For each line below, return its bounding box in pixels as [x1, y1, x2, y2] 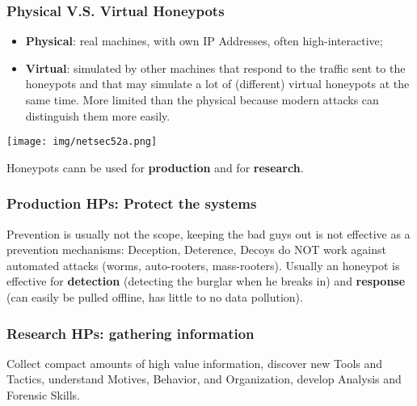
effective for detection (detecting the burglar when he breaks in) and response [6, 273, 406, 290]
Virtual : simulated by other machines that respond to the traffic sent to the [25, 59, 406, 76]
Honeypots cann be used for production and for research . [6, 159, 304, 176]
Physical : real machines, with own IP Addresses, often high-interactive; [25, 32, 383, 49]
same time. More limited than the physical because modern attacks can [25, 91, 379, 108]
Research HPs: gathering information [6, 323, 255, 343]
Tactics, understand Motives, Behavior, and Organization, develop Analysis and [6, 370, 402, 387]
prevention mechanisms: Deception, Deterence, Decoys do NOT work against [6, 241, 386, 258]
